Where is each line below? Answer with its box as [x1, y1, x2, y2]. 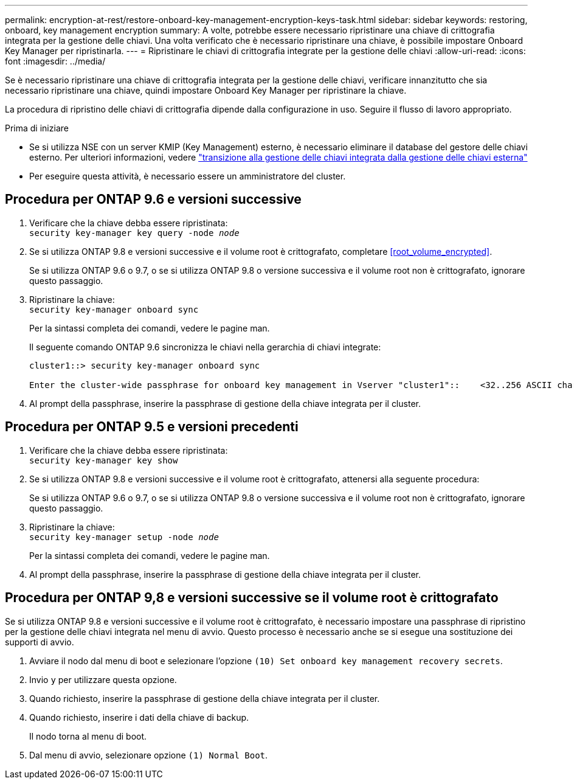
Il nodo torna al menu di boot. [29, 730, 147, 741]
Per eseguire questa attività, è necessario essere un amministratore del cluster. [29, 171, 346, 181]
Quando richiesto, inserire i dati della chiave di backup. [29, 712, 249, 723]
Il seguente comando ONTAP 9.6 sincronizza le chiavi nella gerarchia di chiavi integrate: [29, 341, 381, 352]
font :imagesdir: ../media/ [5, 56, 106, 66]
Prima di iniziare [5, 123, 69, 133]
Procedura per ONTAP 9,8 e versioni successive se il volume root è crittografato [5, 590, 499, 606]
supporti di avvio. [5, 636, 74, 647]
